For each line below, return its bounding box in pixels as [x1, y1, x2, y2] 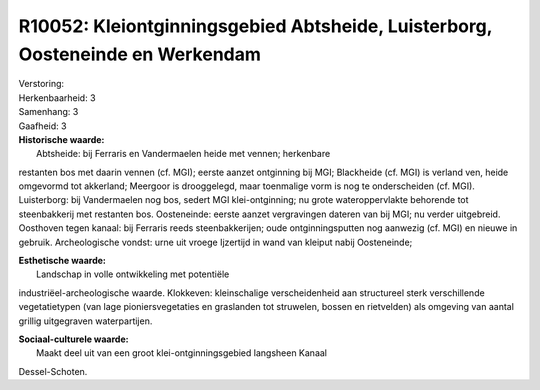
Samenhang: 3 [18, 106, 79, 118]
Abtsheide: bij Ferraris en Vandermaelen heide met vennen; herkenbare [36, 148, 331, 160]
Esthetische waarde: [18, 255, 107, 267]
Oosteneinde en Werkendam [18, 43, 262, 65]
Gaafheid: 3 [18, 120, 67, 132]
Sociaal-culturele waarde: [18, 333, 129, 345]
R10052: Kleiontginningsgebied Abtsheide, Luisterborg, [18, 15, 493, 37]
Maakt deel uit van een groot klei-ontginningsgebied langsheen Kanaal [36, 347, 327, 359]
